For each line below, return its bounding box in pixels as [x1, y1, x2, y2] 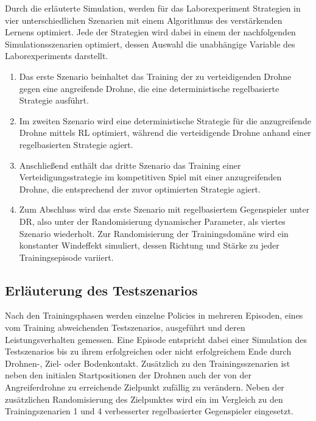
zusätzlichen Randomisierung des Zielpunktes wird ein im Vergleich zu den [5, 392, 283, 405]
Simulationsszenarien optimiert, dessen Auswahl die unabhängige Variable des [5, 37, 295, 50]
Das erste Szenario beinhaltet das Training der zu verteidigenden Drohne [19, 69, 292, 82]
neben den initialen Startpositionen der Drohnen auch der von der [5, 369, 251, 381]
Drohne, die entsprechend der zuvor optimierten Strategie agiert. [19, 182, 261, 195]
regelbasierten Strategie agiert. [19, 138, 133, 150]
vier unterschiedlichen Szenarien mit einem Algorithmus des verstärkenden [5, 13, 283, 26]
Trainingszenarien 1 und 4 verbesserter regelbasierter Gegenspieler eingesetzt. [5, 405, 293, 417]
